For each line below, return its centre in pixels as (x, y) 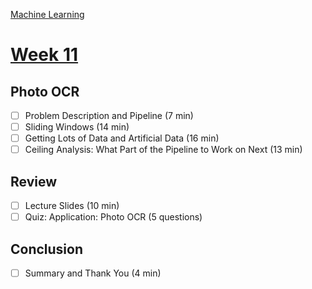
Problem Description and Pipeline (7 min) (109, 115)
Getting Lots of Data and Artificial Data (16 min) (122, 138)
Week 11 (44, 55)
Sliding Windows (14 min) (77, 127)
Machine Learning (47, 14)
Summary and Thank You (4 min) (93, 273)
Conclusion (47, 249)
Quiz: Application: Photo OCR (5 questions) (113, 217)
